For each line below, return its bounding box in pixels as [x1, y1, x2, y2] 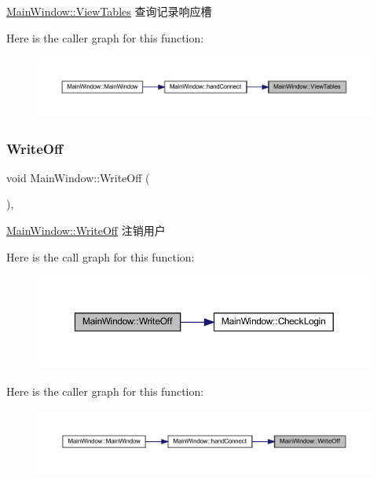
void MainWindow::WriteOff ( [6, 169, 150, 185]
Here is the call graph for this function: [6, 248, 195, 265]
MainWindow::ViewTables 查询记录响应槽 [6, 3, 212, 19]
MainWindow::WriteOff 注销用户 [6, 222, 166, 239]
